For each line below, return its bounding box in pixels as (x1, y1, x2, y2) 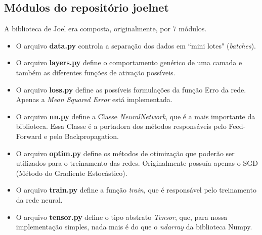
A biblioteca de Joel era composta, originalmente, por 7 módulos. (4, 23, 207, 34)
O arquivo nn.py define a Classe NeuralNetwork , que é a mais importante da (16, 111, 255, 121)
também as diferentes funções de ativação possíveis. (16, 67, 176, 77)
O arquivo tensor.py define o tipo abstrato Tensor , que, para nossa (16, 211, 228, 222)
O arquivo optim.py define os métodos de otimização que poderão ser (16, 148, 235, 158)
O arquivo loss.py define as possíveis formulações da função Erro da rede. (16, 84, 246, 95)
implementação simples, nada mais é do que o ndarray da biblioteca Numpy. (16, 221, 252, 232)
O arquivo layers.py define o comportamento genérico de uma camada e (16, 57, 242, 68)
